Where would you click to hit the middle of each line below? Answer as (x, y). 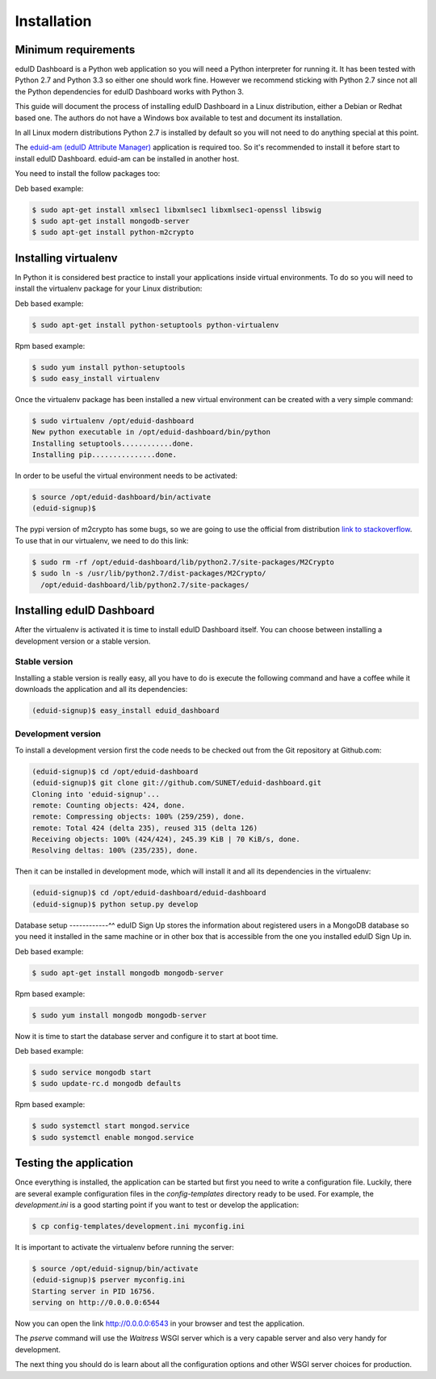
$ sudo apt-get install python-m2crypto (113, 233)
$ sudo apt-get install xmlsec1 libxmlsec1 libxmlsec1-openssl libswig (177, 210)
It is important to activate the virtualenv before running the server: (124, 1247)
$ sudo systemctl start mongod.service (111, 1126)
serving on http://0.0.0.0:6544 (96, 1303)
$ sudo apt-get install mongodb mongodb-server (128, 972)
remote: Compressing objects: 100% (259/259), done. (138, 817)
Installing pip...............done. (105, 455)
